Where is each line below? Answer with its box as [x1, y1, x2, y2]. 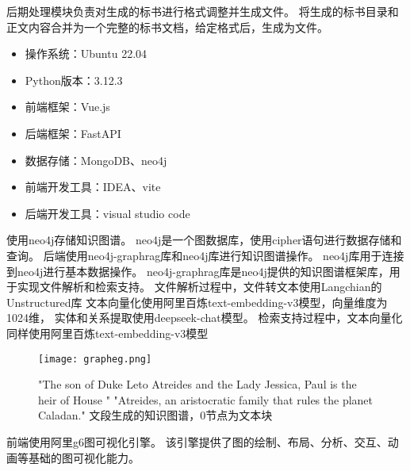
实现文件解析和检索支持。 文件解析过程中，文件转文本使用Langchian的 [17, 278, 382, 295]
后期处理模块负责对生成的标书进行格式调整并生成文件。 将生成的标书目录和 [6, 3, 399, 19]
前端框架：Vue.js [25, 98, 110, 115]
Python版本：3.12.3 [25, 71, 123, 88]
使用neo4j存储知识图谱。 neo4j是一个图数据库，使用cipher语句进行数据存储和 [6, 232, 402, 248]
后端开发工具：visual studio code [25, 205, 190, 221]
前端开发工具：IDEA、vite [25, 178, 161, 195]
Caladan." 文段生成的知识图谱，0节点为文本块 [38, 407, 273, 423]
